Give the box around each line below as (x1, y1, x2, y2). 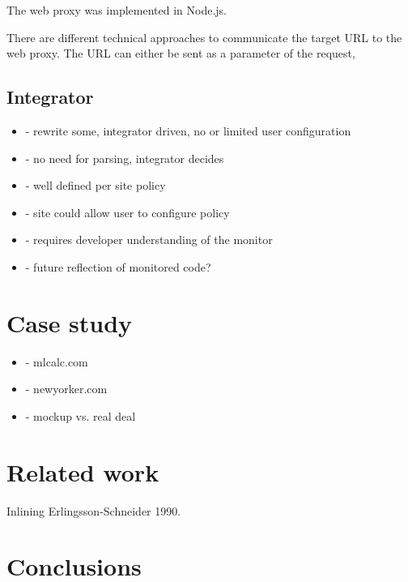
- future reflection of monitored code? (25, 258, 211, 275)
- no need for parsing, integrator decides (25, 149, 224, 166)
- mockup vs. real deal (25, 407, 136, 424)
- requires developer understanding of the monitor (25, 231, 273, 248)
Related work (6, 455, 159, 488)
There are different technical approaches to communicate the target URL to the (6, 28, 402, 45)
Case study (6, 306, 133, 339)
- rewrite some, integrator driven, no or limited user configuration (25, 122, 351, 139)
